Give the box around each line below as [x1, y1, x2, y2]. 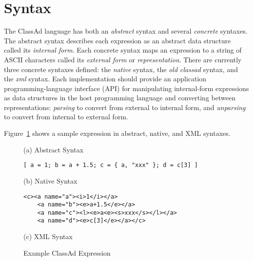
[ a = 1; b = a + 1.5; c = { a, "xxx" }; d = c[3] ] [23, 162, 198, 169]
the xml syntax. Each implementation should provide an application [4, 74, 207, 84]
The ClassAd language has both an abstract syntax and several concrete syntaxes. [4, 26, 248, 36]
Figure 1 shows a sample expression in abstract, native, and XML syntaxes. [4, 128, 231, 138]
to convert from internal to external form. [4, 112, 128, 122]
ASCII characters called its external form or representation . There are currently [4, 54, 242, 64]
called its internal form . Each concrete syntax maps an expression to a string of [4, 45, 242, 55]
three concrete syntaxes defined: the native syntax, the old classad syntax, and [4, 64, 238, 74]
